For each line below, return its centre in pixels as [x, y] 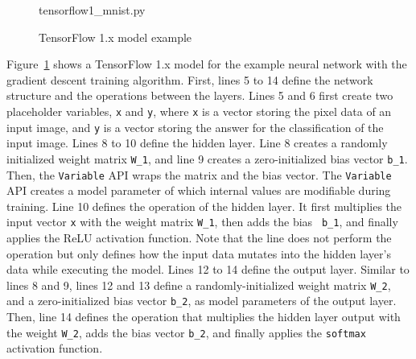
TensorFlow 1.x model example [115, 37]
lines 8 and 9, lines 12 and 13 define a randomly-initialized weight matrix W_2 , [199, 285]
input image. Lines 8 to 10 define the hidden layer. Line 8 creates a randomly [197, 143]
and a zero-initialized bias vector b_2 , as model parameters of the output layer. [202, 301]
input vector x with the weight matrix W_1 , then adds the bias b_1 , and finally [202, 222]
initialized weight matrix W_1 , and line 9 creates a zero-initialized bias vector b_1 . [207, 158]
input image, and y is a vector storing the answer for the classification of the [195, 127]
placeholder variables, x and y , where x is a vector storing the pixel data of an [199, 111]
